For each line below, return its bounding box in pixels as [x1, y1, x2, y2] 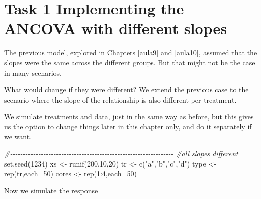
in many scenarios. [4, 67, 62, 78]
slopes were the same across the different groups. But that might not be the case [4, 57, 255, 68]
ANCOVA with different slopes [4, 18, 227, 39]
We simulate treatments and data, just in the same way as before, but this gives [4, 111, 254, 122]
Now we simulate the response [4, 185, 98, 195]
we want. [4, 131, 32, 142]
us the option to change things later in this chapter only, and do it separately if [4, 121, 252, 131]
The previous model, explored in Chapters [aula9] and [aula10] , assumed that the [4, 47, 257, 58]
